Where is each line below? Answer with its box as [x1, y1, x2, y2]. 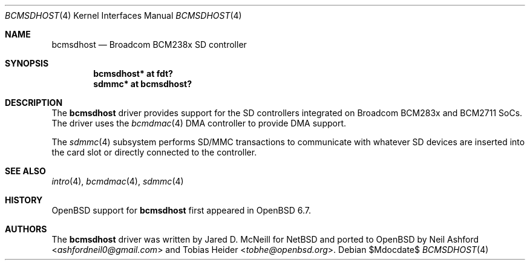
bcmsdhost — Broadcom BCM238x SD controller [51, 39, 247, 50]
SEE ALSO [5, 166, 46, 176]
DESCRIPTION [5, 97, 63, 108]
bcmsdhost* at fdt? [93, 68, 173, 79]
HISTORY [5, 195, 43, 205]
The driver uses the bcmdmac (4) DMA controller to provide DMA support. [51, 118, 347, 128]
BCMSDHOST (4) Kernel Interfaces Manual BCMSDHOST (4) [5, 10, 242, 21]
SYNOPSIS [5, 58, 49, 68]
